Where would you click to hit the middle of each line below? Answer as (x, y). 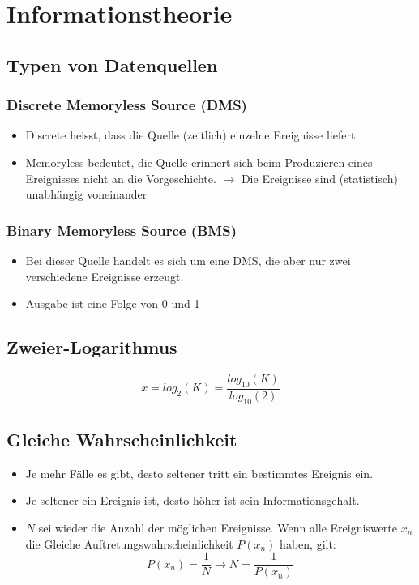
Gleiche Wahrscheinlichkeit (122, 439)
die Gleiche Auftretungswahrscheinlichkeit (129, 543)
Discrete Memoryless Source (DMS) (127, 105)
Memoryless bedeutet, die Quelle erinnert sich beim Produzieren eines (199, 162)
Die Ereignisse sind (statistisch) (319, 178)
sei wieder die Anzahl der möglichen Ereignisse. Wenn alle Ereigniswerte (218, 527)
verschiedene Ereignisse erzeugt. (105, 276)
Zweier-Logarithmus (92, 347)
